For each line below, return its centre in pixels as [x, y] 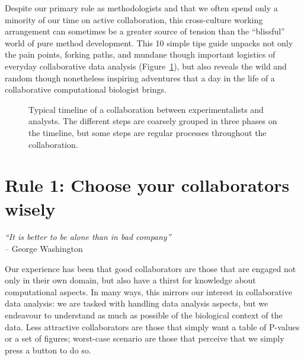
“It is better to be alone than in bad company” [88, 237]
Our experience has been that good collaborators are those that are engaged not [151, 268]
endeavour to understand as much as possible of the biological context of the [144, 315]
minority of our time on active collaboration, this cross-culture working [134, 19]
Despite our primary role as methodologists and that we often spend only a [141, 8]
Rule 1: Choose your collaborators [147, 185]
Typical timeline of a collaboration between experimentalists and [146, 109]
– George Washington [44, 249]
